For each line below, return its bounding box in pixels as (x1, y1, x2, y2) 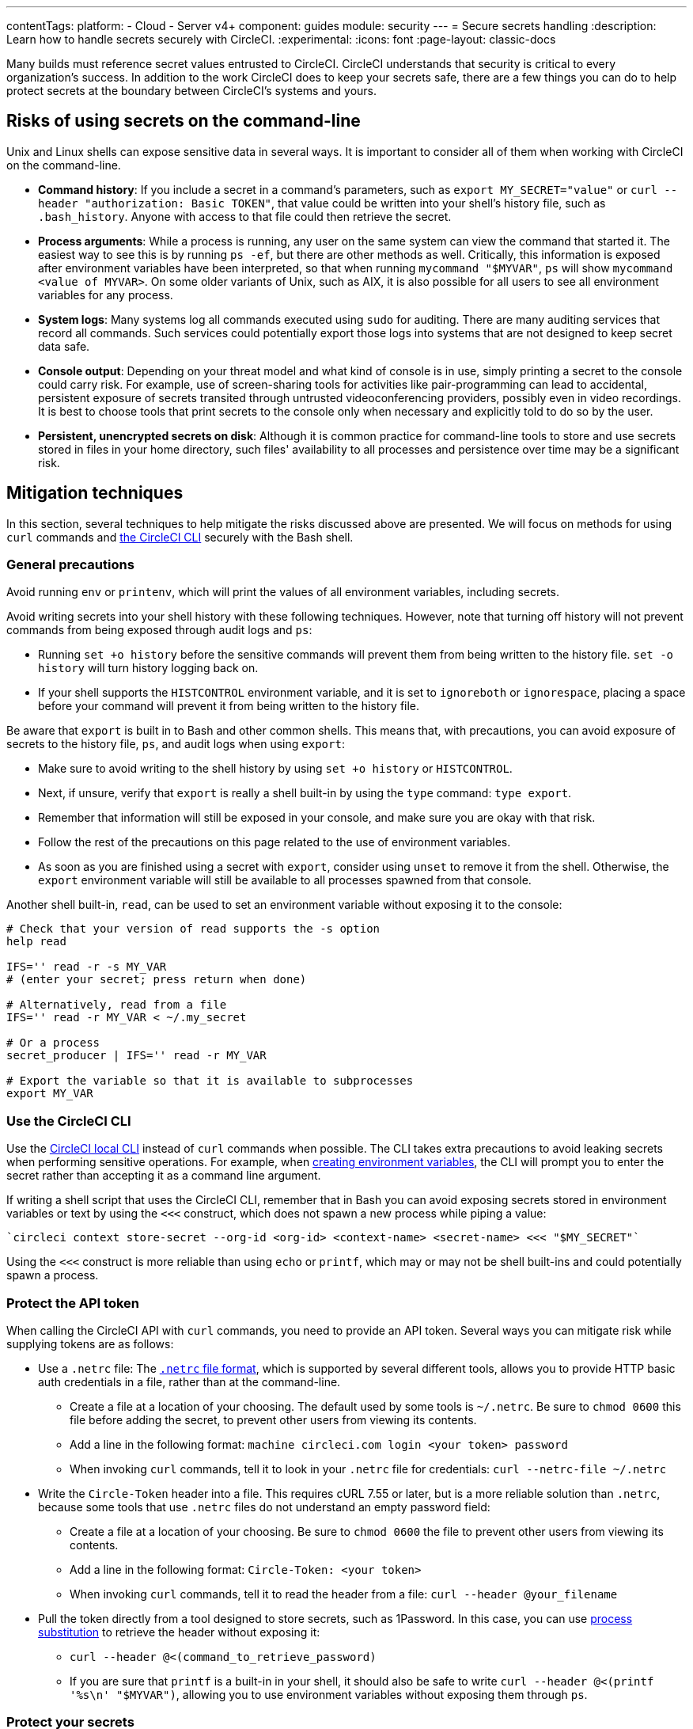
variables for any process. (38, 287, 173, 302)
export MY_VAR (6, 1087, 93, 1100)
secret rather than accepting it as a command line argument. (6, 1168, 321, 1183)
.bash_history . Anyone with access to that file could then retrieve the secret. (38, 209, 452, 223)
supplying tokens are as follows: (6, 1336, 174, 1351)
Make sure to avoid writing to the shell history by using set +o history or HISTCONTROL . (38, 762, 513, 776)
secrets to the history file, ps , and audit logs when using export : (6, 737, 345, 751)
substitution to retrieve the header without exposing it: (38, 1624, 320, 1639)
